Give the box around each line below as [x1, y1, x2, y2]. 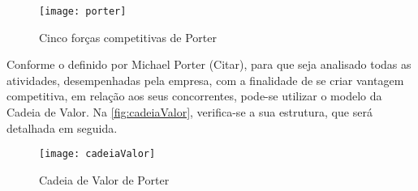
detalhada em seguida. [6, 119, 118, 136]
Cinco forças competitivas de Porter [39, 28, 218, 45]
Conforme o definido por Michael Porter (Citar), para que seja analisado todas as [6, 56, 412, 73]
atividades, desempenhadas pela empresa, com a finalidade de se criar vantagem [6, 71, 404, 88]
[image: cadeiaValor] [39, 148, 156, 160]
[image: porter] [39, 6, 127, 17]
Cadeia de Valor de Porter [39, 171, 170, 188]
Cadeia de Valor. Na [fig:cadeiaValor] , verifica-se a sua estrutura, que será [6, 104, 373, 121]
